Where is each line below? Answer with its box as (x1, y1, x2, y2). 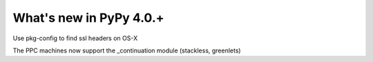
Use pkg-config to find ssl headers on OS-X (12, 34, 138, 42)
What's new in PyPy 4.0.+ (12, 10, 165, 25)
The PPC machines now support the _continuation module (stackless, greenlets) (12, 46, 241, 55)
